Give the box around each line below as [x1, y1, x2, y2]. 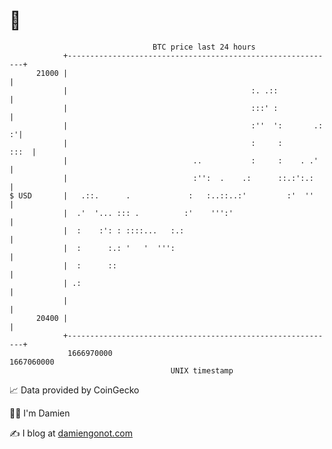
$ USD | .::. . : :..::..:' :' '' [9, 190, 314, 201]
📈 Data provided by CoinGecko [9, 384, 140, 396]
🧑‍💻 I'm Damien [9, 407, 71, 419]
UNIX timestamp [170, 365, 234, 376]
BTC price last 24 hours [152, 42, 256, 52]
